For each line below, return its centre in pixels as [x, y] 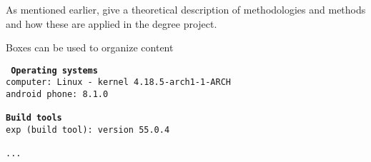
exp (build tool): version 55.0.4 [88, 130]
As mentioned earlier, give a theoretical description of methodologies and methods [186, 9]
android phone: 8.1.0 [57, 95]
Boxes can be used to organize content [90, 47]
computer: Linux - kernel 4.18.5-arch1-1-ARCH [118, 82]
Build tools [34, 118]
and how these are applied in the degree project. [112, 23]
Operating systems [54, 70]
